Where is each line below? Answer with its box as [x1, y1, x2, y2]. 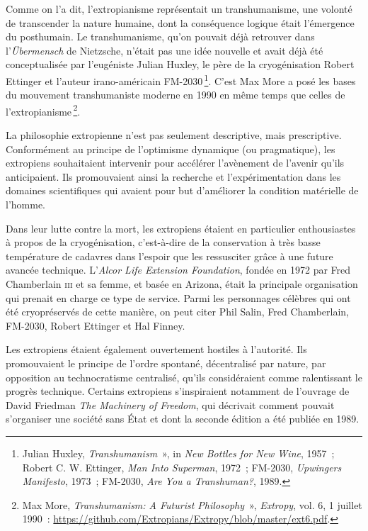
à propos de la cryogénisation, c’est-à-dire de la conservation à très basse [6, 235, 321, 250]
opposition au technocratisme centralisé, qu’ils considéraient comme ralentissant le [6, 369, 362, 384]
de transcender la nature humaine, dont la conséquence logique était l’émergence [6, 15, 355, 30]
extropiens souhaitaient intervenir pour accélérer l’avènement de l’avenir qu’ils [6, 155, 345, 170]
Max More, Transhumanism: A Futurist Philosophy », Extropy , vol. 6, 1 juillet [22, 497, 362, 512]
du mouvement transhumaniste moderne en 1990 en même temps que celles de [6, 87, 345, 102]
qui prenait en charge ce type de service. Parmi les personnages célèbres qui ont [6, 290, 351, 305]
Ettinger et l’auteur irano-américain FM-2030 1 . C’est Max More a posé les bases [6, 71, 356, 88]
